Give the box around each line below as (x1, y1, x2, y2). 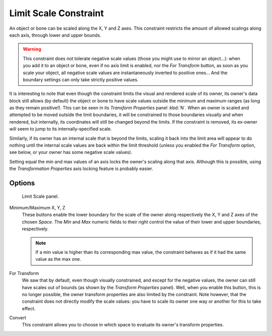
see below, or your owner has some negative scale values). (9, 149, 132, 155)
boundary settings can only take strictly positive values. (23, 76, 139, 83)
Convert (9, 315, 26, 321)
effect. (22, 305, 36, 311)
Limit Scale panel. (22, 193, 59, 199)
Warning (23, 46, 41, 52)
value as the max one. (35, 256, 82, 262)
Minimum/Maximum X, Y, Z (9, 204, 65, 210)
